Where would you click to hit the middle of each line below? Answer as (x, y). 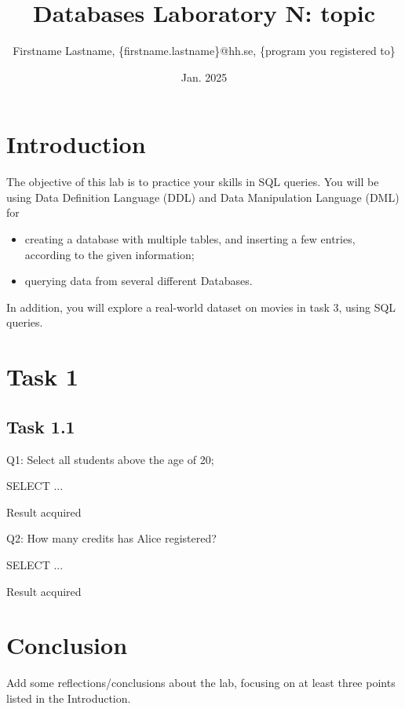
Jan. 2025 (204, 77)
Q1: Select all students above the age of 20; (110, 459)
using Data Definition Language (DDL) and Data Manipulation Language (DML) (203, 197)
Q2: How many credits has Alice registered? (111, 538)
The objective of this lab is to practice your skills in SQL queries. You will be (193, 182)
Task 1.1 (41, 426)
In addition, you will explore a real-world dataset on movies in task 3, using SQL (201, 307)
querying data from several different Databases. (139, 281)
